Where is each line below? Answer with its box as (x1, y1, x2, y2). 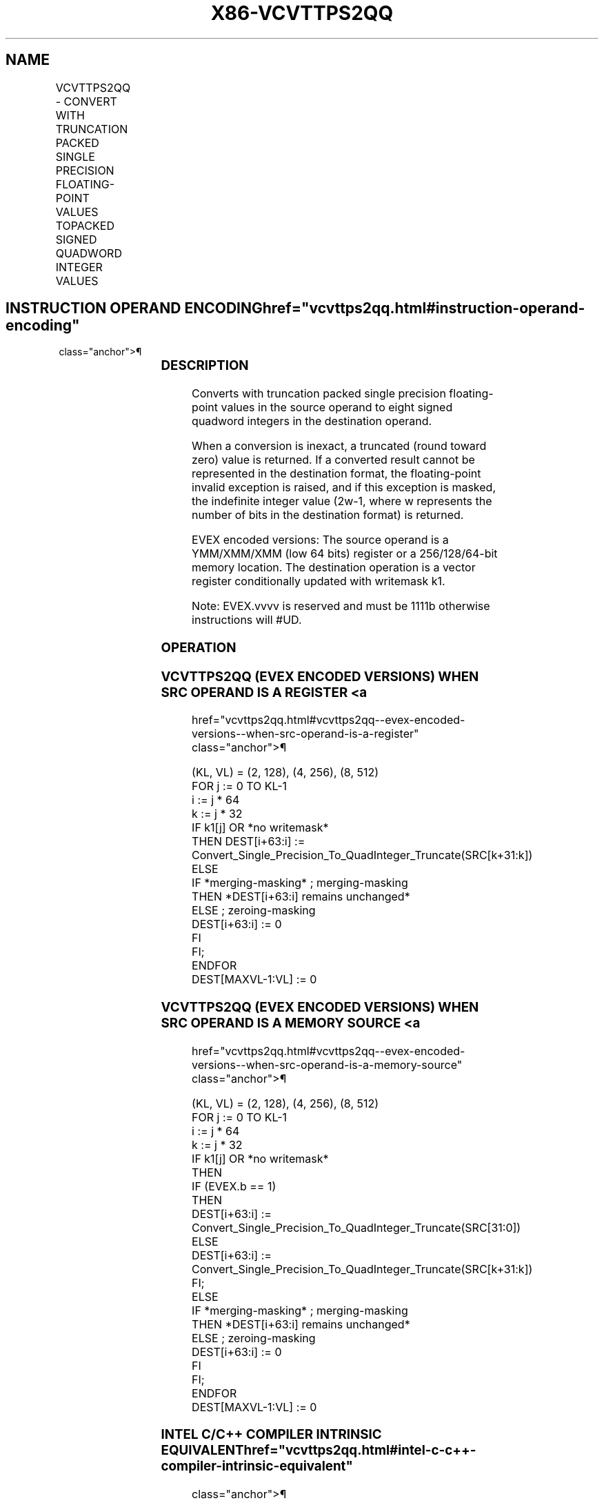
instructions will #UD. (192, 613, 302, 627)
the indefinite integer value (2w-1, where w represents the (192, 494, 492, 509)
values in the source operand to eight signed (221, 400, 453, 415)
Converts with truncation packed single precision (192, 386, 446, 401)
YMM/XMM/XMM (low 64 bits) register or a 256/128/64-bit (192, 547, 498, 561)
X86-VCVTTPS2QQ (210, 1, 394, 25)
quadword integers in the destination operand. (192, 414, 432, 429)
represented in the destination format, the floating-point (192, 466, 481, 481)
